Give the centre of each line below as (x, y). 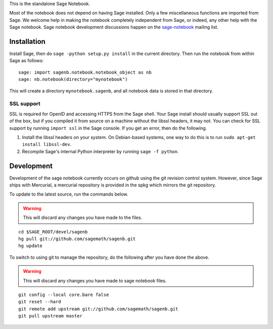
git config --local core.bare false (64, 295)
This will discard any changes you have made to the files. (83, 218)
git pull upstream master (51, 316)
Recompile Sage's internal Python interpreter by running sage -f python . (100, 151)
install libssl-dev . (47, 145)
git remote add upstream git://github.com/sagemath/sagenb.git (98, 309)
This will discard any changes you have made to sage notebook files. (95, 280)
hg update (30, 246)
